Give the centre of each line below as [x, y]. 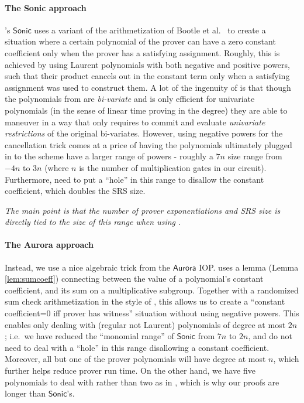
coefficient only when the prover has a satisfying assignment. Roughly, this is [142, 52]
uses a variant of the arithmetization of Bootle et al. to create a [150, 30]
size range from [255, 156]
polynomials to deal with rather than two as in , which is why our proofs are [142, 382]
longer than [25, 393]
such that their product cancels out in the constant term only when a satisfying [147, 76]
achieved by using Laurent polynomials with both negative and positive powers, [147, 64]
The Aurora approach [49, 245]
